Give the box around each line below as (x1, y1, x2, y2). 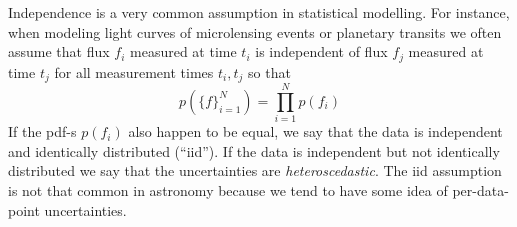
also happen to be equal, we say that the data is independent (128, 121, 503, 142)
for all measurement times (54, 61, 214, 82)
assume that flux (8, 41, 110, 62)
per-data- (452, 180, 509, 200)
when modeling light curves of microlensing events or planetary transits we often (8, 21, 502, 42)
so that (248, 61, 291, 82)
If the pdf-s (8, 121, 77, 142)
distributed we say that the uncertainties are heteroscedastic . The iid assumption (8, 160, 502, 181)
